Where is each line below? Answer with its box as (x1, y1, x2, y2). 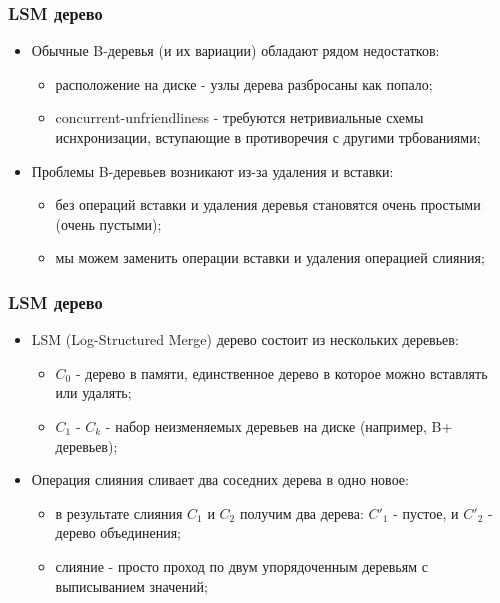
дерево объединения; (55, 522, 182, 543)
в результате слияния (55, 502, 183, 523)
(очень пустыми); (55, 213, 162, 234)
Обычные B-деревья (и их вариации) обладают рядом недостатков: (31, 40, 440, 61)
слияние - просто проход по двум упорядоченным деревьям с (55, 555, 428, 576)
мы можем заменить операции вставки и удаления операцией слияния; (55, 247, 485, 268)
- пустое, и (393, 502, 459, 523)
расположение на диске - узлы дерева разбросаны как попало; (55, 73, 433, 94)
